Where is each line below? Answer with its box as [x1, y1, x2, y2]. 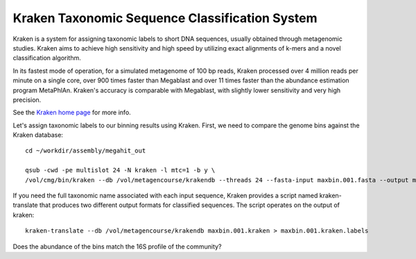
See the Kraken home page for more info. [12, 108, 131, 117]
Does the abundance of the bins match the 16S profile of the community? [12, 242, 222, 251]
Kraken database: [12, 131, 64, 139]
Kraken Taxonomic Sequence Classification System [12, 10, 318, 26]
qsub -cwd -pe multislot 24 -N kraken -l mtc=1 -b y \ [25, 166, 216, 175]
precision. [12, 96, 42, 104]
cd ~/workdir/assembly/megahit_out [25, 147, 146, 155]
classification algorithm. [12, 54, 81, 62]
